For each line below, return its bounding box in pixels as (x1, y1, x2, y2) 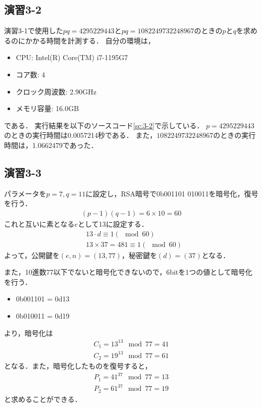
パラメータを (4, 188, 46, 198)
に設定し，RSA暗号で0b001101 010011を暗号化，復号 (85, 188, 258, 198)
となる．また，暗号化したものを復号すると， (4, 361, 152, 371)
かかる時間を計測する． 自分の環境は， (25, 35, 155, 45)
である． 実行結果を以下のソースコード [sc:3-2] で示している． (4, 120, 204, 130)
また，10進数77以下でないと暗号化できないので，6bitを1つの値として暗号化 (4, 267, 252, 277)
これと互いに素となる (4, 218, 75, 229)
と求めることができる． (4, 393, 82, 404)
